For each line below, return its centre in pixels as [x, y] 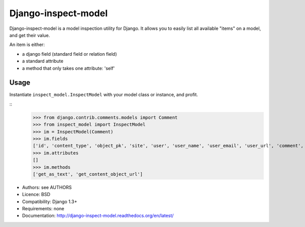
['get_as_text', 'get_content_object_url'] [88, 174]
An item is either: [27, 45]
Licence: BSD [36, 195]
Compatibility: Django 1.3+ [50, 201]
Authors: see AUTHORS [47, 187]
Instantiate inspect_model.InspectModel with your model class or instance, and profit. [104, 95]
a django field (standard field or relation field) [69, 54]
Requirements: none [43, 209]
